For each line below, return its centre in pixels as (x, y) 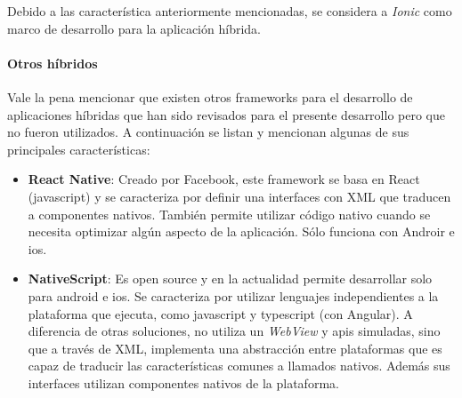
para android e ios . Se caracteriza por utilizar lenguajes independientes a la (233, 295)
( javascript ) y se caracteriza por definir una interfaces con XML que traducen (239, 196)
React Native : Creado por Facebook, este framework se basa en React (224, 179)
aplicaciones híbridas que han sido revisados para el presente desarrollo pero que (226, 114)
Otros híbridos (53, 63)
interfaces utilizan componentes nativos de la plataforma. (183, 382)
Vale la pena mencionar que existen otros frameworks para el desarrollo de (210, 96)
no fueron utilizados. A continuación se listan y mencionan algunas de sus (208, 132)
